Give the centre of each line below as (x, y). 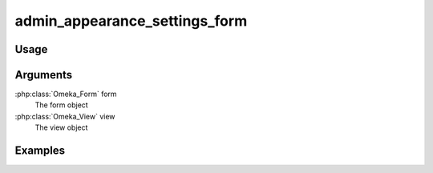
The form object (61, 105)
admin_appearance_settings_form (131, 21)
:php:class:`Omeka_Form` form (66, 94)
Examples (40, 151)
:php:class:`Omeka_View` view (65, 116)
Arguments (44, 75)
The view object (61, 127)
